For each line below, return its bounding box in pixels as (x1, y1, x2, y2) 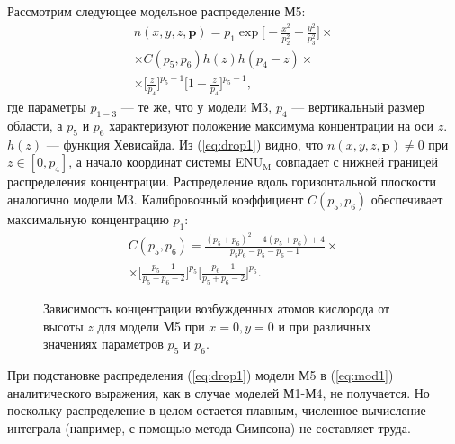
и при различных (278, 316, 371, 335)
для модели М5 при (97, 316, 205, 335)
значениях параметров (43, 334, 164, 353)
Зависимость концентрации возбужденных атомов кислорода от (43, 299, 390, 318)
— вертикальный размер (291, 96, 425, 115)
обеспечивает (370, 189, 443, 208)
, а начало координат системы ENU (68, 152, 263, 171)
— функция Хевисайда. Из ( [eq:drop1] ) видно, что (46, 134, 324, 153)
